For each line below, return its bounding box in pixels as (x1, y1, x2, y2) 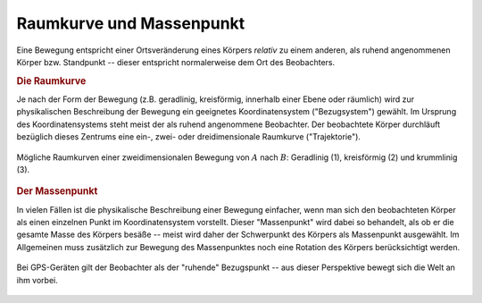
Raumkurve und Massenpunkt (16, 13, 245, 33)
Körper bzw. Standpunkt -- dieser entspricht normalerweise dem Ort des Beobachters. (16, 56, 336, 67)
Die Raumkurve (16, 74, 87, 87)
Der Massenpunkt (16, 185, 98, 198)
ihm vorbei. (16, 274, 58, 285)
